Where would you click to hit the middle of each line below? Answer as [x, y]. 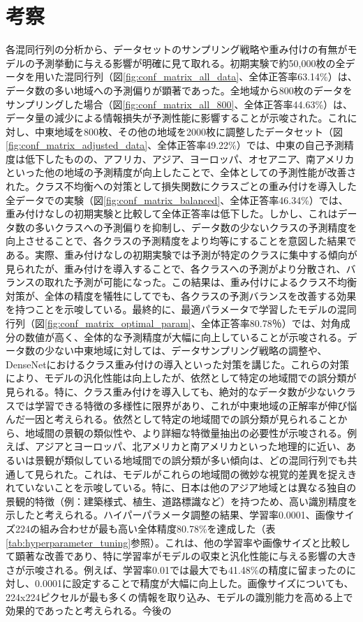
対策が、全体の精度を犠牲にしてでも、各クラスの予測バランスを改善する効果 [181, 295]
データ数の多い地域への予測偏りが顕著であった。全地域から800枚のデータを [179, 90]
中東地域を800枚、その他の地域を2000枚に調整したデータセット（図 [188, 131]
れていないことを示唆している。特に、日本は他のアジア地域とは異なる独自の [181, 487]
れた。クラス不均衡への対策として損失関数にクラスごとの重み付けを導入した [181, 186]
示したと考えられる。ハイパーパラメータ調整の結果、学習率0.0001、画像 [170, 515]
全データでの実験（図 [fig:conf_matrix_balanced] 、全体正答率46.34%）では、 [177, 200]
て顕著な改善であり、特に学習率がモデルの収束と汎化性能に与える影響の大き [181, 556]
